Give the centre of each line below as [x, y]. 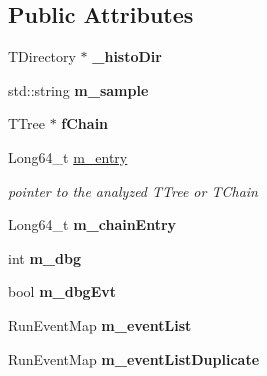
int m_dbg [44, 257]
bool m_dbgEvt [62, 291]
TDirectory [42, 56]
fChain [85, 123]
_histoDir [127, 56]
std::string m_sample [78, 89]
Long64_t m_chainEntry [92, 224]
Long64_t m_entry [68, 156]
